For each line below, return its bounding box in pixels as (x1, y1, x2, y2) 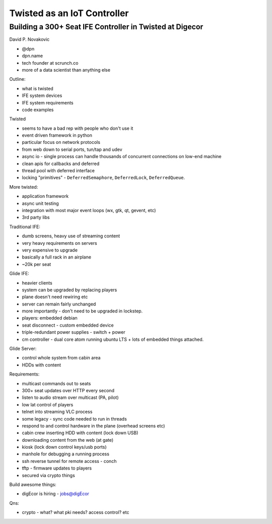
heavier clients (22, 280, 52, 286)
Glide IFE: (9, 271, 30, 277)
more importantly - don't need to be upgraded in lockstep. (22, 308, 143, 314)
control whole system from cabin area (22, 355, 101, 361)
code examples (22, 107, 54, 113)
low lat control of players (22, 401, 74, 407)
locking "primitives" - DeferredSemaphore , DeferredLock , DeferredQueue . (22, 175, 185, 181)
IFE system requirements (22, 99, 74, 106)
